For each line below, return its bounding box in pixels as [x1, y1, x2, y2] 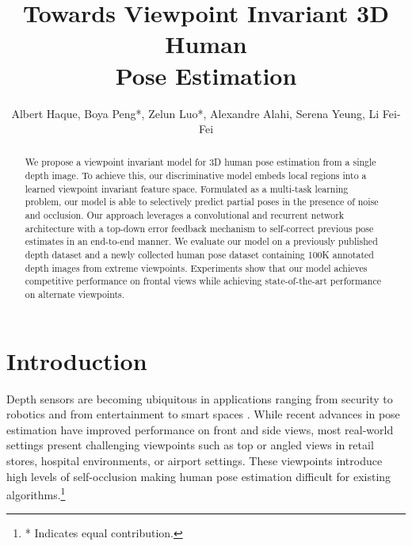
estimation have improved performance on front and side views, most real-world [6, 421, 394, 437]
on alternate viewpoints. [25, 288, 125, 301]
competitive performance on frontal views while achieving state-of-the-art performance [25, 274, 381, 288]
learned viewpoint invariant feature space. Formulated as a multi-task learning [25, 181, 349, 195]
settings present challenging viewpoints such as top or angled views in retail [6, 437, 374, 453]
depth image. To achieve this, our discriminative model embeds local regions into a [25, 169, 367, 182]
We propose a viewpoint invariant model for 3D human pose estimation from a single [25, 155, 376, 169]
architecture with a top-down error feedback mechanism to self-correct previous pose [25, 221, 374, 235]
